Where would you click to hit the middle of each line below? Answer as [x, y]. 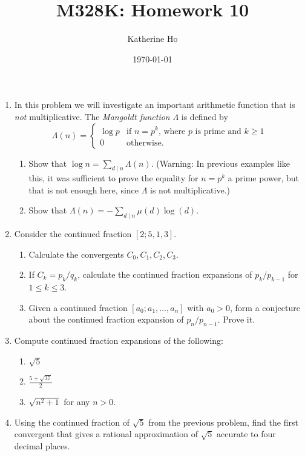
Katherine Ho [152, 39]
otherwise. [145, 143]
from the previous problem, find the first [223, 422]
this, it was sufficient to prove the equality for [113, 178]
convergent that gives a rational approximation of [106, 434]
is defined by [205, 116]
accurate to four [246, 434]
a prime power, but [263, 178]
